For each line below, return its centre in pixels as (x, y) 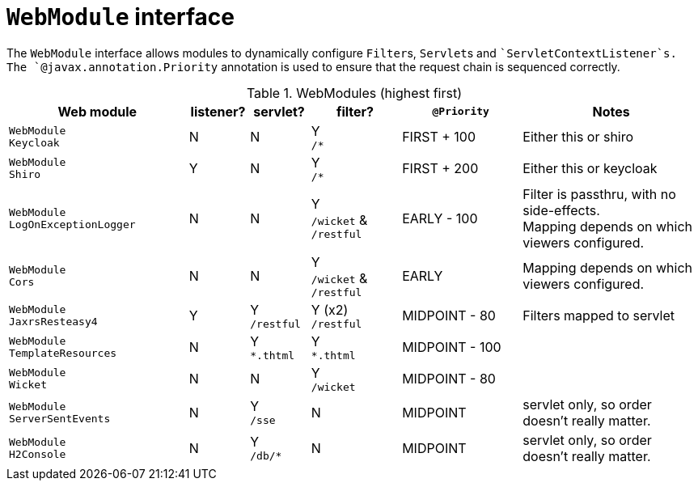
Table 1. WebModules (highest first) (354, 93)
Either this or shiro (578, 137)
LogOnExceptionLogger (72, 224)
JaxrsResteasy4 (53, 322)
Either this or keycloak (590, 169)
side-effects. (561, 210)
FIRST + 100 (439, 137)
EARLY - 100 (440, 218)
